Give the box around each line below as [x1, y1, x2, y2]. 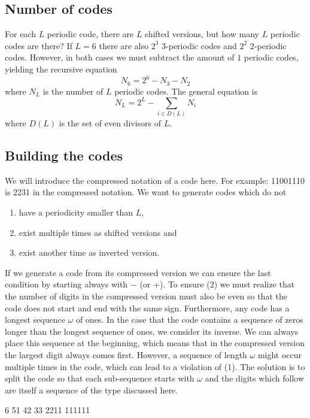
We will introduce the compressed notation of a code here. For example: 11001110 [5, 174, 305, 186]
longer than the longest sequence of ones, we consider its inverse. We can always [5, 325, 299, 337]
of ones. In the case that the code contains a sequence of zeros [75, 313, 303, 326]
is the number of [42, 84, 104, 97]
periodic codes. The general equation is [114, 84, 258, 97]
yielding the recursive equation [5, 62, 117, 75]
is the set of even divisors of [59, 117, 162, 129]
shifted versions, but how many [145, 28, 259, 40]
